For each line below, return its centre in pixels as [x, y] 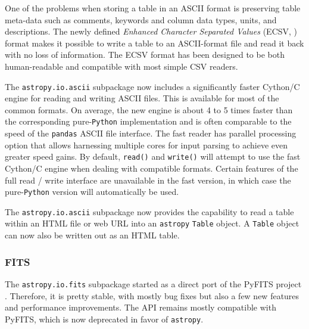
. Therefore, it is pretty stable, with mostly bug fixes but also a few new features [152, 295]
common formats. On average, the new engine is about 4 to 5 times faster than [149, 109]
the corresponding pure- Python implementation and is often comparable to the [148, 121]
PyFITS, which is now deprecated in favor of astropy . [104, 319]
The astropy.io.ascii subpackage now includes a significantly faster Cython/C [152, 86]
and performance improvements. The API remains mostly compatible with [141, 307]
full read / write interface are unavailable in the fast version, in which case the [148, 180]
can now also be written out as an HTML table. [92, 235]
